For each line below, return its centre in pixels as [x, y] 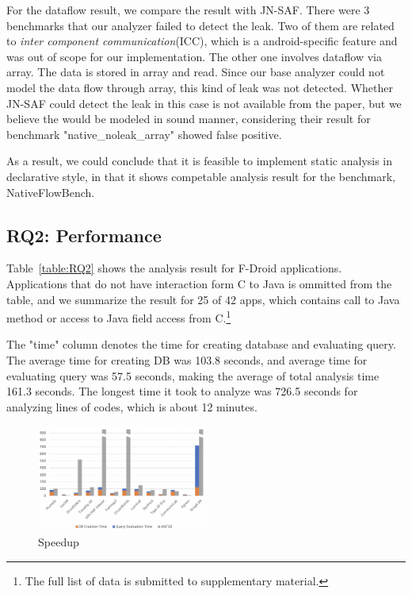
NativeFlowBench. [51, 192]
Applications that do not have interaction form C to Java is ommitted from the [199, 283]
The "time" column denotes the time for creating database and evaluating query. [201, 344]
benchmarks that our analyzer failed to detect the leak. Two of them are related [200, 25]
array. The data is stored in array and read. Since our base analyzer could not [196, 72]
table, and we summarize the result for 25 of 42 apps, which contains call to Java [203, 299]
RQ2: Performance [84, 235]
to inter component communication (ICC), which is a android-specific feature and [202, 41]
